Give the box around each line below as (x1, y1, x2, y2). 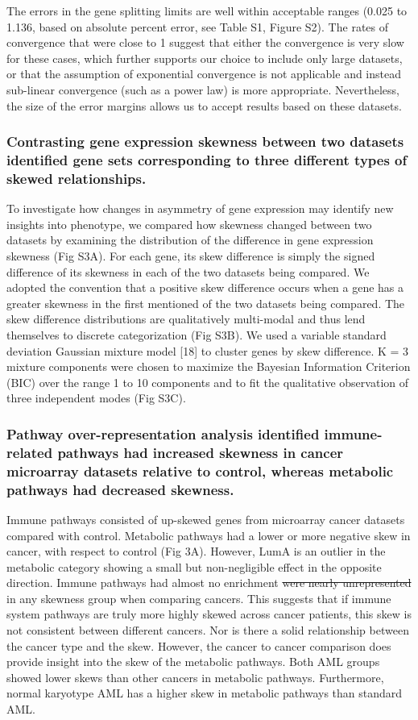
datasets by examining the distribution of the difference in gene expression (6, 231, 374, 248)
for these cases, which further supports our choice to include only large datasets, (6, 49, 403, 66)
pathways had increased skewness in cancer (57, 442, 344, 462)
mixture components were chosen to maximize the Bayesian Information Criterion (6, 358, 411, 375)
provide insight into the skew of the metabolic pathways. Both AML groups (6, 653, 380, 670)
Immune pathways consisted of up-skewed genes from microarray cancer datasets (6, 510, 405, 527)
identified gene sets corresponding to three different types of (6, 150, 408, 169)
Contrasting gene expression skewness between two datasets (6, 131, 404, 152)
